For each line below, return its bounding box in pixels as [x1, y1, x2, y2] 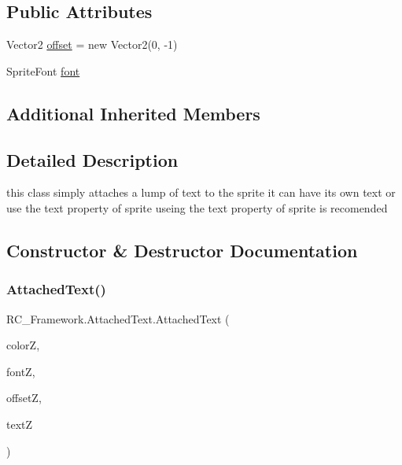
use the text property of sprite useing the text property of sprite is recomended [6, 199, 388, 216]
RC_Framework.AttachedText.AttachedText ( [6, 310, 230, 327]
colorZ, [6, 337, 40, 353]
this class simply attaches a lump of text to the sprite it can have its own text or [6, 184, 396, 201]
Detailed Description [6, 147, 179, 172]
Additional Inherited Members [6, 101, 260, 125]
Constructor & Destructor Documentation [6, 238, 358, 262]
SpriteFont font [6, 62, 80, 79]
